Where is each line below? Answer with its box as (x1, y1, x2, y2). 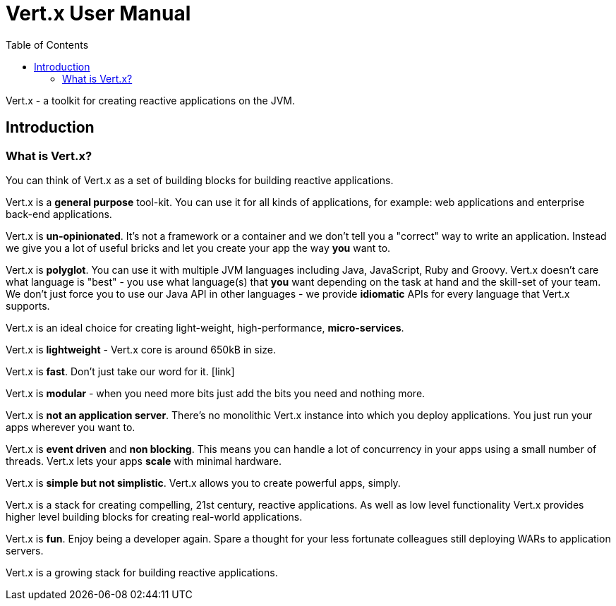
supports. (6, 299, 50, 312)
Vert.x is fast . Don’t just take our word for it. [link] (6, 365, 235, 377)
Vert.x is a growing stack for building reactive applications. (6, 566, 278, 578)
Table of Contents (6, 38, 89, 51)
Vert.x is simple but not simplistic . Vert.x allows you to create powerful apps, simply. (6, 476, 401, 489)
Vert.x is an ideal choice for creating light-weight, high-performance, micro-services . (6, 321, 404, 334)
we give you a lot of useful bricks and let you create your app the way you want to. (6, 241, 391, 254)
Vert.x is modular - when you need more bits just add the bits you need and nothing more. (6, 387, 425, 399)
